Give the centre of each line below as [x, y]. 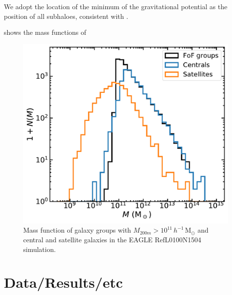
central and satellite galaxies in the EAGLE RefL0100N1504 [112, 239]
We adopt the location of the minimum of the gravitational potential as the [116, 6]
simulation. [40, 249]
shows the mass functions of [45, 32]
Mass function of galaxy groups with [77, 230]
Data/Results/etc [63, 282]
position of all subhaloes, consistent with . [66, 16]
